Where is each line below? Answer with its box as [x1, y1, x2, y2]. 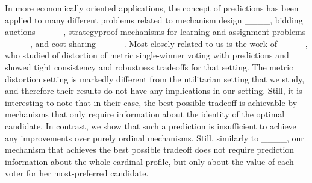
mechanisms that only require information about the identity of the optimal [5, 108, 285, 120]
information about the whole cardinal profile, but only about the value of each [5, 155, 294, 167]
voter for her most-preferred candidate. [5, 167, 149, 179]
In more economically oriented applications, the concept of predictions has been [5, 2, 299, 14]
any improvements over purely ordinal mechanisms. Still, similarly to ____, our [5, 131, 304, 144]
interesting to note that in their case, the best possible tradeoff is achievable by [5, 96, 298, 108]
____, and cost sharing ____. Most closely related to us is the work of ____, [5, 37, 308, 49]
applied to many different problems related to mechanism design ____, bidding [5, 13, 303, 26]
